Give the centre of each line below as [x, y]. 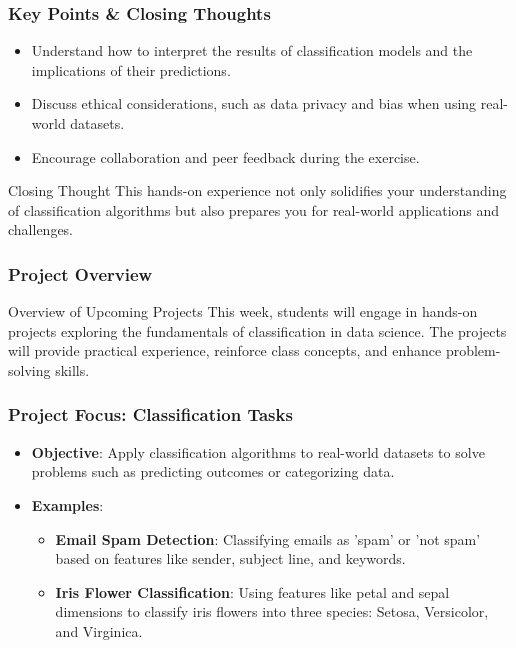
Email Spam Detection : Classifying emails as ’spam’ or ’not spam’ [268, 538]
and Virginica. [99, 630]
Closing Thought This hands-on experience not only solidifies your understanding [257, 190]
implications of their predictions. [131, 69]
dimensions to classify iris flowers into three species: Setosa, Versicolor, [272, 611]
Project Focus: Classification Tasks [150, 414]
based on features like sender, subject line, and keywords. [230, 558]
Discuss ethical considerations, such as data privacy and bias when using [254, 103]
